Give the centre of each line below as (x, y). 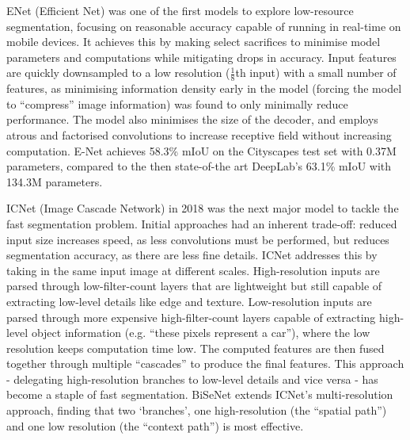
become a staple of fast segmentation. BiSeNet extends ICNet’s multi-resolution (200, 394)
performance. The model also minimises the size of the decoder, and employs (192, 119)
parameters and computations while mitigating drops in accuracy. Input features (201, 57)
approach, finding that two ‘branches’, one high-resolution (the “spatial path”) (197, 410)
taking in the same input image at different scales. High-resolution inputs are (193, 270)
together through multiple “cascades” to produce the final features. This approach (205, 363)
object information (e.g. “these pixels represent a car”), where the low (201, 333)
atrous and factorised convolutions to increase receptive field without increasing (199, 134)
